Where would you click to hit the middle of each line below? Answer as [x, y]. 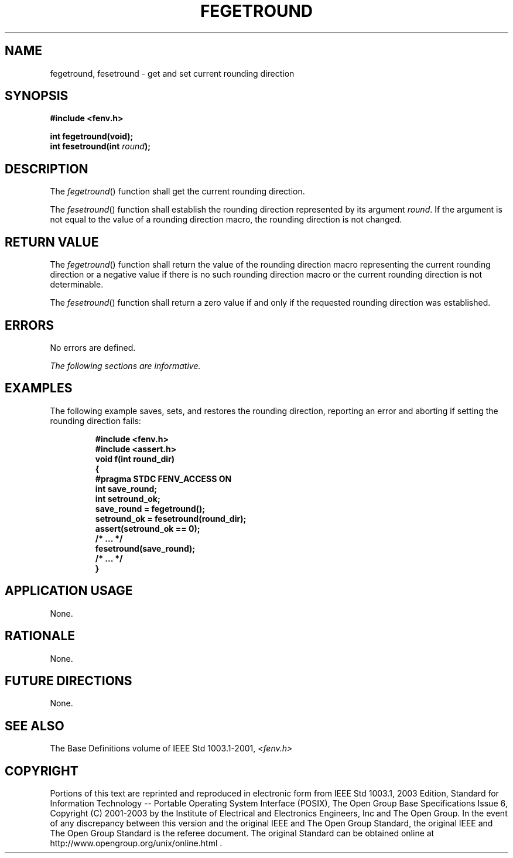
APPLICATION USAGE [69, 591]
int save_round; [126, 488]
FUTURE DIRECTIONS [69, 681]
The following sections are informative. [125, 365]
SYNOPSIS [37, 96]
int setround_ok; [128, 498]
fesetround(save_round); [145, 548]
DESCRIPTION [47, 169]
